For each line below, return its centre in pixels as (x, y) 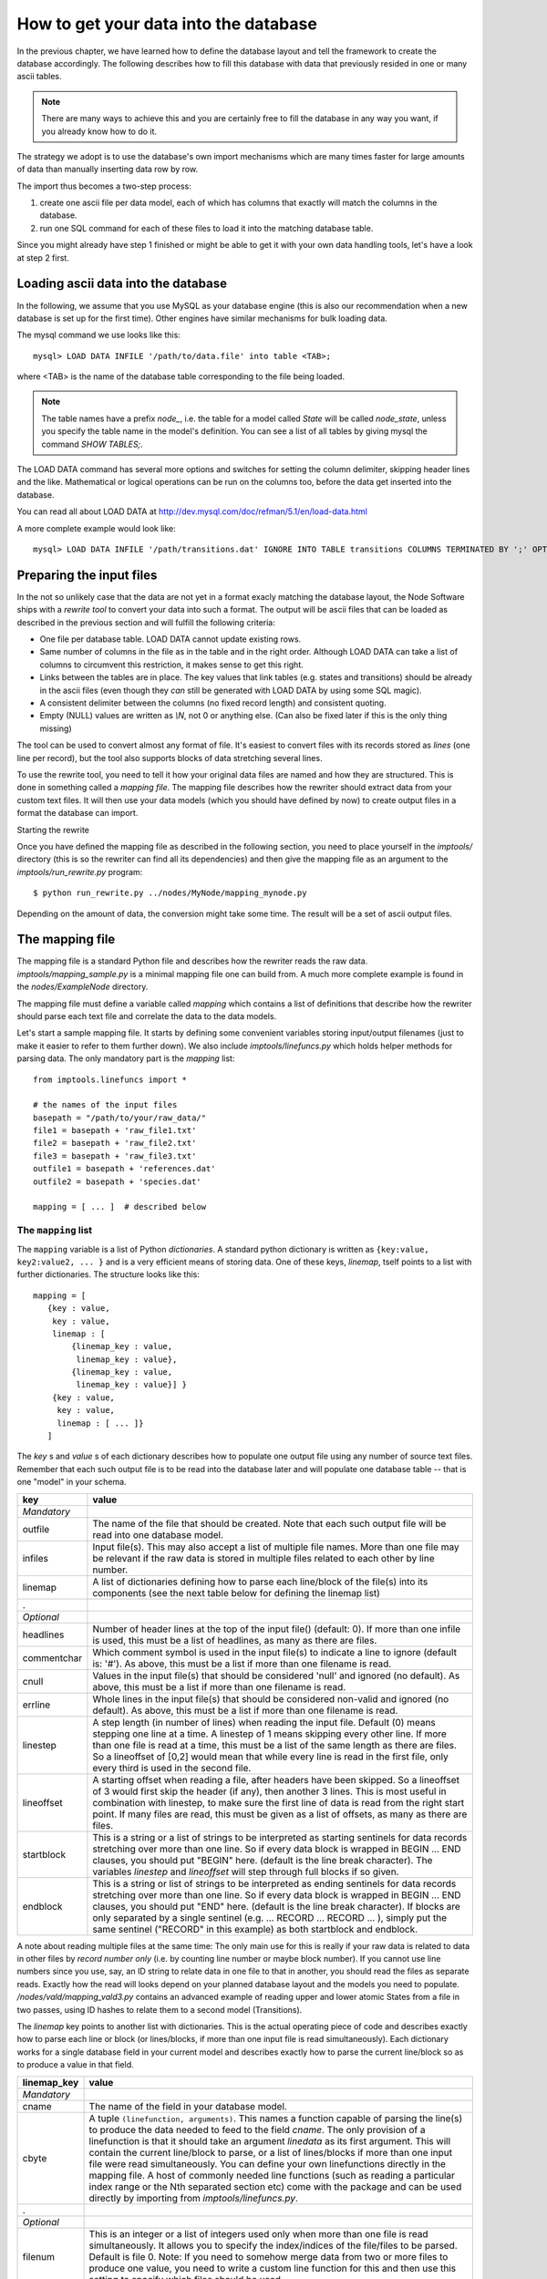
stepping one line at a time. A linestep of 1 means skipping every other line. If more (269, 1734)
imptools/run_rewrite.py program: (80, 871)
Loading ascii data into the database (122, 284)
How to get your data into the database (167, 24)
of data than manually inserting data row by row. (108, 170)
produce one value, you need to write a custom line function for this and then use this (273, 2268)
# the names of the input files (105, 1105)
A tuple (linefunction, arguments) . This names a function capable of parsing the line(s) (276, 2118)
